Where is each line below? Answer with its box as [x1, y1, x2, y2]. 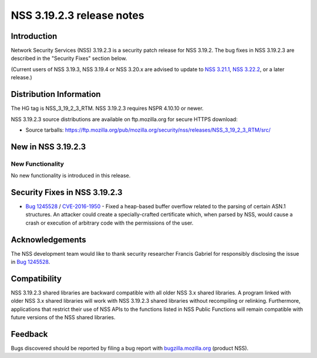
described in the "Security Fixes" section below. [11, 55, 127, 62]
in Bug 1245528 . [11, 259, 50, 266]
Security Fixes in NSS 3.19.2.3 [11, 187, 123, 197]
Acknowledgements [11, 235, 86, 245]
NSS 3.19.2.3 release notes [11, 9, 144, 22]
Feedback [11, 329, 48, 339]
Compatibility [11, 273, 62, 283]
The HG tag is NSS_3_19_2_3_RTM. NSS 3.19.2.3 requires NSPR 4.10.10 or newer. [11, 105, 204, 112]
